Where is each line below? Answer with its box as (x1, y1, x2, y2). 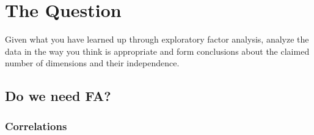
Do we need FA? (5, 86, 111, 105)
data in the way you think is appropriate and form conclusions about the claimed (5, 44, 310, 57)
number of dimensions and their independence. (5, 57, 180, 69)
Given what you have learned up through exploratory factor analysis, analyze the (5, 33, 309, 46)
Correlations (5, 118, 67, 133)
